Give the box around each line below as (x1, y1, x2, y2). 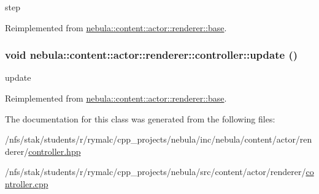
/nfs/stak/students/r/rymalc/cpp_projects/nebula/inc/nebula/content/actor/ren (5, 133, 312, 146)
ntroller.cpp (5, 177, 48, 190)
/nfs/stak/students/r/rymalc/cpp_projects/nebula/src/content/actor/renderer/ (5, 165, 306, 178)
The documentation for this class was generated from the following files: (5, 112, 275, 125)
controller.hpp (28, 144, 81, 157)
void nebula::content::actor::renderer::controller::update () (5, 47, 298, 62)
